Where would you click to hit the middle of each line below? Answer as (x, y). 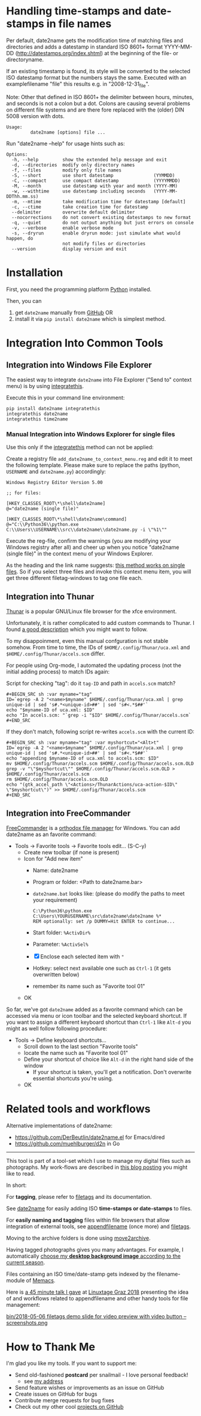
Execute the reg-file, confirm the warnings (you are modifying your (89, 540)
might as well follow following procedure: (57, 1028)
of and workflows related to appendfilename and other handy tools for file (97, 1298)
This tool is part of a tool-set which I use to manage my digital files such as (99, 1161)
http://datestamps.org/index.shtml (59, 53)
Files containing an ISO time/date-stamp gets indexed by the (81, 1274)
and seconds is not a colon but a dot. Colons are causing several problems (98, 103)
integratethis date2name (37, 414)
